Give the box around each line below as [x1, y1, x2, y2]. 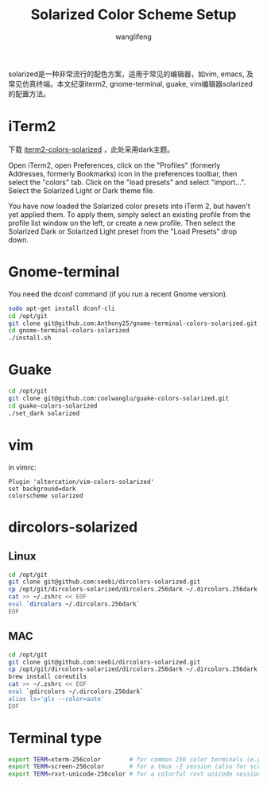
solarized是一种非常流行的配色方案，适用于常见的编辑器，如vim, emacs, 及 [8, 69, 254, 79]
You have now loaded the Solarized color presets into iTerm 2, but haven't [8, 201, 250, 211]
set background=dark [8, 485, 77, 493]
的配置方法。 [8, 89, 50, 99]
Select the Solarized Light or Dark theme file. [8, 185, 155, 196]
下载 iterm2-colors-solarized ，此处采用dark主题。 [8, 145, 175, 154]
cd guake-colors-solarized [8, 401, 98, 410]
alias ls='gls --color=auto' [8, 695, 105, 703]
